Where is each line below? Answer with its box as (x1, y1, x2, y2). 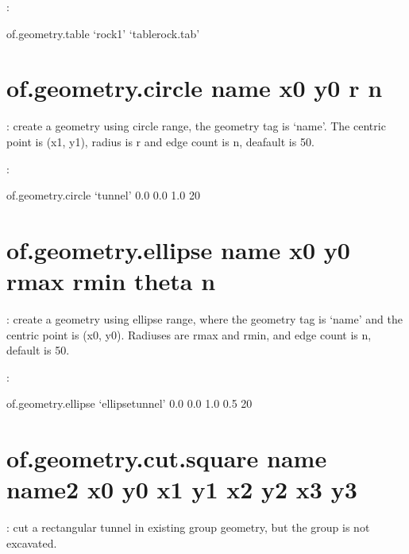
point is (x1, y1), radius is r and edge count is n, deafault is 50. (6, 133, 314, 149)
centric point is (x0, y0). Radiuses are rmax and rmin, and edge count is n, (6, 326, 372, 343)
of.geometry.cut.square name (6, 442, 327, 475)
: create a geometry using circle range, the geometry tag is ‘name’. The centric (6, 118, 386, 134)
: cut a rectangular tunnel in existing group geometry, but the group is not (6, 519, 370, 536)
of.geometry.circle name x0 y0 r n (6, 72, 383, 104)
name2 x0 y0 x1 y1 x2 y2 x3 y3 (6, 473, 357, 506)
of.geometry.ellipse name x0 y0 (6, 233, 350, 265)
